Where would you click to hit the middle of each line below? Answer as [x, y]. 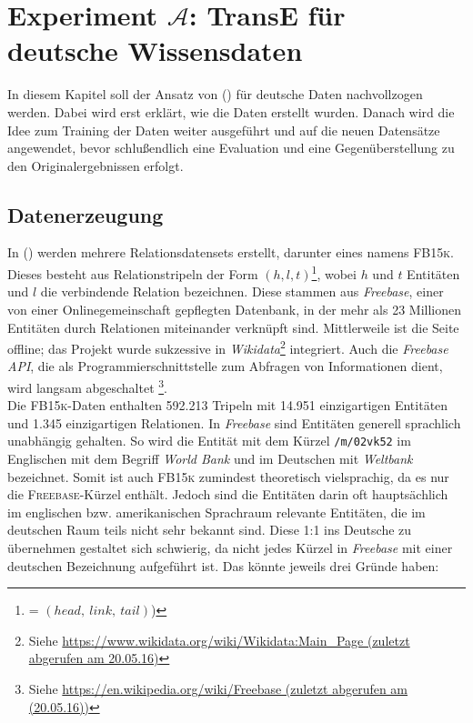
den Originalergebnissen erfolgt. [96, 165]
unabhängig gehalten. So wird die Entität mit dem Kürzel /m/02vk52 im [209, 441]
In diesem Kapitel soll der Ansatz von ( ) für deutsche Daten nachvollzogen [215, 94]
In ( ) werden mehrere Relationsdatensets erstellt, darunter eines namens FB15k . [231, 252]
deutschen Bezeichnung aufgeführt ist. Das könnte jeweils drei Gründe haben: [223, 565]
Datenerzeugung [86, 214]
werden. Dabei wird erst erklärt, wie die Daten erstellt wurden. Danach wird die [231, 111]
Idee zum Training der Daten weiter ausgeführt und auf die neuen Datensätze [224, 130]
